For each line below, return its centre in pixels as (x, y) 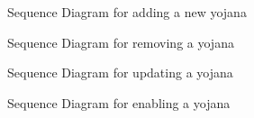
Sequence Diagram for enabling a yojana (119, 102)
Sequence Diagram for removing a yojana (121, 42)
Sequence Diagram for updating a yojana (120, 73)
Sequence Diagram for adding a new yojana (127, 12)
